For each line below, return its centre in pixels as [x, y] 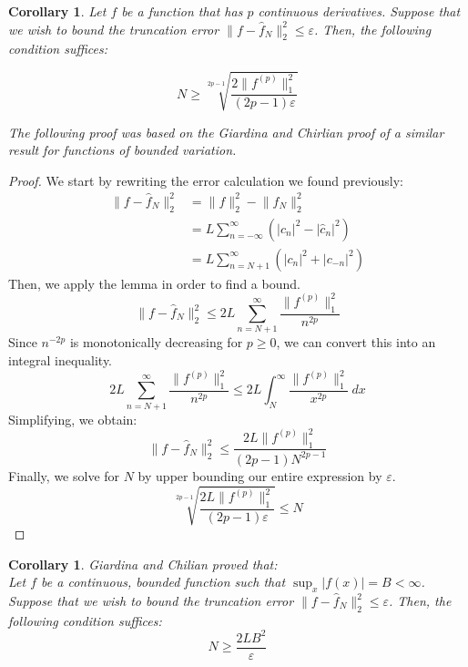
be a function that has [182, 11]
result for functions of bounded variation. [122, 150]
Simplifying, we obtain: [73, 419]
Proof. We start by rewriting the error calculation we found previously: [206, 180]
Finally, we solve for [64, 475]
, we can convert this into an [356, 342]
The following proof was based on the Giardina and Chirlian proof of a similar [226, 132]
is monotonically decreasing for [156, 342]
